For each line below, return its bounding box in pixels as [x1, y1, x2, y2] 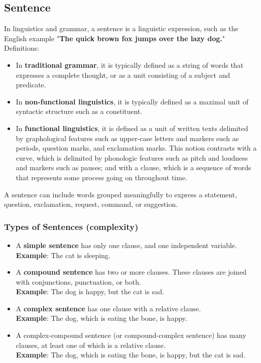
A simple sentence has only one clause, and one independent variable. [16, 239, 237, 250]
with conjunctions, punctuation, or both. [16, 276, 141, 287]
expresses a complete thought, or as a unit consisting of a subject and [16, 69, 230, 80]
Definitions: [4, 43, 39, 53]
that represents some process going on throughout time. [16, 172, 187, 182]
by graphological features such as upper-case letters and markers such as [16, 133, 239, 143]
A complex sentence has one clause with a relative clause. [16, 303, 201, 313]
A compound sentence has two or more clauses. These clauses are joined [16, 267, 247, 277]
